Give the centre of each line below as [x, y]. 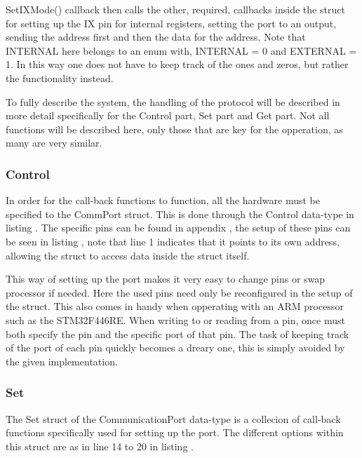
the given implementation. [62, 361]
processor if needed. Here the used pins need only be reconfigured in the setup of [179, 292]
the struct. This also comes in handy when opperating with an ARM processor [175, 306]
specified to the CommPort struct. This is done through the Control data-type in [180, 214]
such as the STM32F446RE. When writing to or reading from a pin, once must [175, 319]
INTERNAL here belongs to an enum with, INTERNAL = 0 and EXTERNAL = [181, 50]
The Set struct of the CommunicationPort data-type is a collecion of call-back [173, 418]
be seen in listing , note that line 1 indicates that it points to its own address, [173, 241]
